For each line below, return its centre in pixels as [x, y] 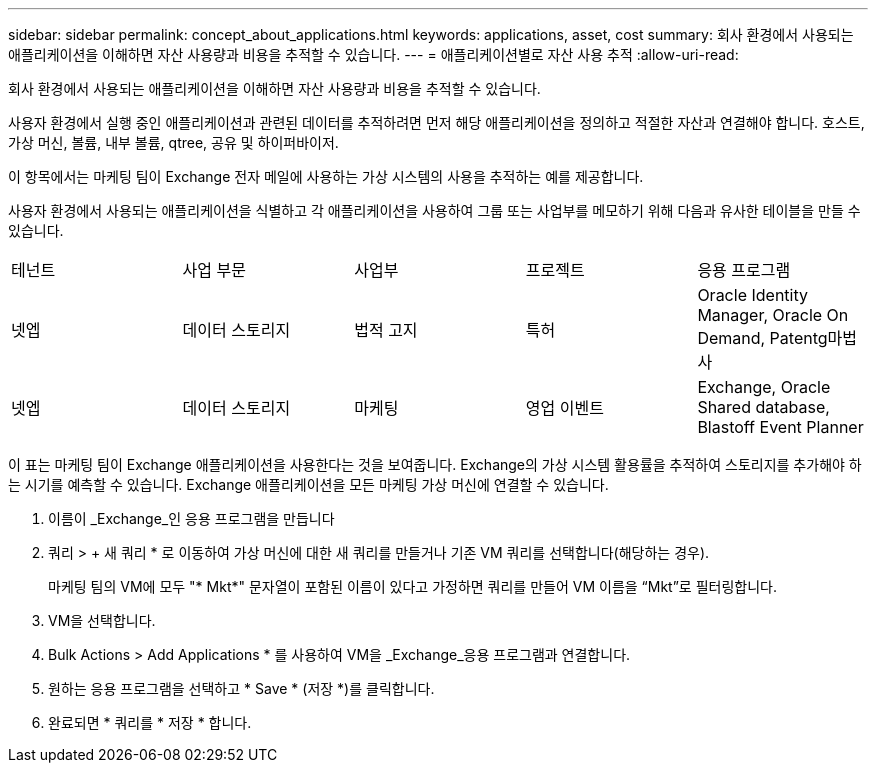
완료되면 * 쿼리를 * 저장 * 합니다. [150, 722]
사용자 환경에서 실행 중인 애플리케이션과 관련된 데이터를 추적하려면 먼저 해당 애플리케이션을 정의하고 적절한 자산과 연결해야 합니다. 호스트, [436, 122]
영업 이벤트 [564, 408]
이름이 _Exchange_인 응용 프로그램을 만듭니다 [191, 518]
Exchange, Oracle [764, 387]
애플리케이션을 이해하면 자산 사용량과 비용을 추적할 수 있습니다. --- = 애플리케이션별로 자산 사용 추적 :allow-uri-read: [373, 54]
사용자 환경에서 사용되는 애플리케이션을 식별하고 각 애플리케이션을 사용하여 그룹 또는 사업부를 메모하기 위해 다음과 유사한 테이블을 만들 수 [434, 210]
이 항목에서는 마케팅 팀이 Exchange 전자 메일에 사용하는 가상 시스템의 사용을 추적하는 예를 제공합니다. [326, 176]
